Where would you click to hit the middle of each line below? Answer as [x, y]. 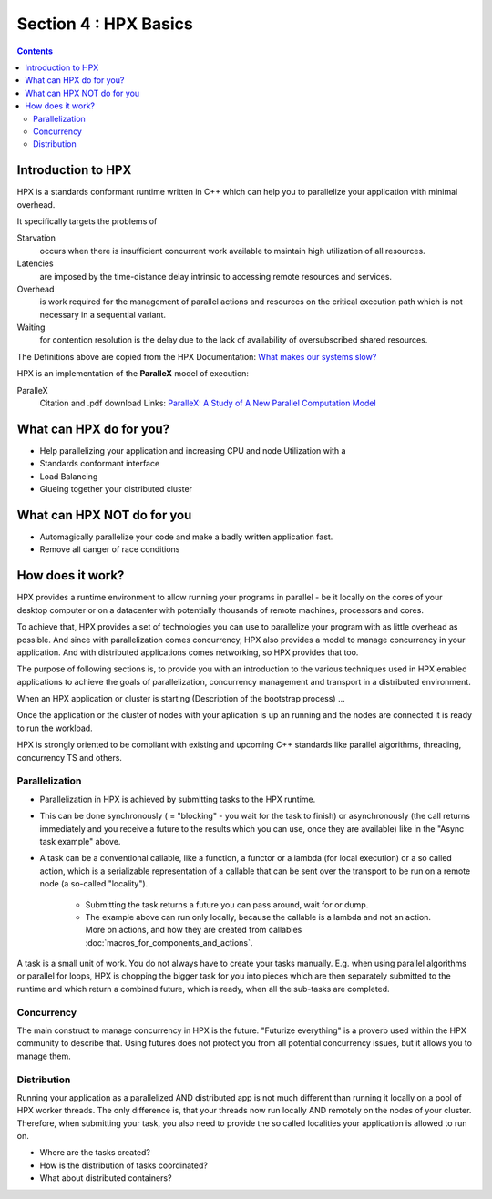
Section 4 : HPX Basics [105, 24]
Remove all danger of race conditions [110, 549]
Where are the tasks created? [95, 1153]
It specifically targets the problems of [87, 221]
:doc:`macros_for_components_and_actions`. [169, 942]
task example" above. [80, 841]
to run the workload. [55, 728]
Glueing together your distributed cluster [116, 489]
